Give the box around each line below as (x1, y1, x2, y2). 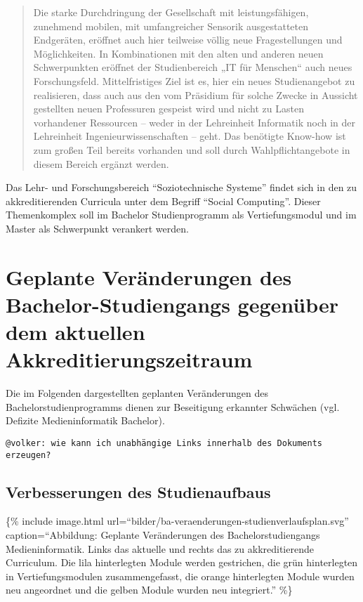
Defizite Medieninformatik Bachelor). (6, 413, 165, 428)
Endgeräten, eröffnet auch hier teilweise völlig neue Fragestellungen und (33, 32, 343, 47)
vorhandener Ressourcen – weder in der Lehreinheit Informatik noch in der (33, 114, 356, 129)
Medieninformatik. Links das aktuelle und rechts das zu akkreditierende (6, 541, 314, 556)
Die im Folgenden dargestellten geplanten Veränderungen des (6, 386, 269, 400)
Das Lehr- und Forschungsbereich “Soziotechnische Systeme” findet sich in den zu (6, 180, 357, 195)
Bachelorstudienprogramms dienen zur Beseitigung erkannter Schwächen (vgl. (6, 399, 340, 414)
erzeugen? (6, 450, 51, 460)
